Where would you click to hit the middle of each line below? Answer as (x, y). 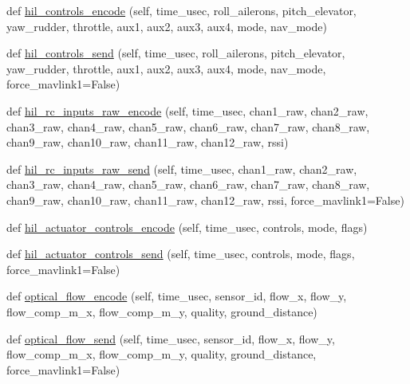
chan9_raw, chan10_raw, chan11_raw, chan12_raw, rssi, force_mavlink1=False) (205, 200)
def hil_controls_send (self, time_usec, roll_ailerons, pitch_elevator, (176, 53)
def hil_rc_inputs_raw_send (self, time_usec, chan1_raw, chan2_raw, (182, 168)
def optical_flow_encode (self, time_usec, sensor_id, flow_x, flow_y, (177, 296)
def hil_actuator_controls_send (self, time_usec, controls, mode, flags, (181, 254)
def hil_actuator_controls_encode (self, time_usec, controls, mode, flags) (187, 227)
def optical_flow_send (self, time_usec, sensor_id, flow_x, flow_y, (171, 338)
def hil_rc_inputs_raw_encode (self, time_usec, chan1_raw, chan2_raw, (187, 110)
